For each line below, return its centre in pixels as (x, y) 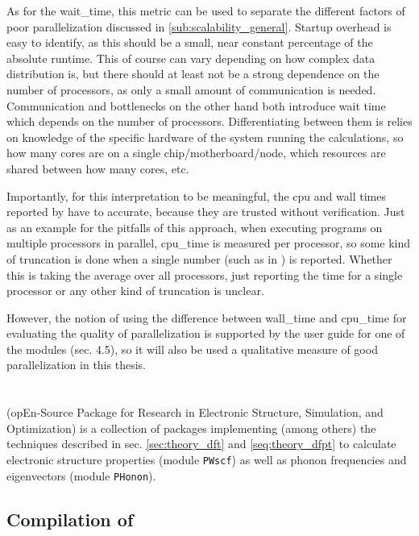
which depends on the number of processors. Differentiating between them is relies (209, 121)
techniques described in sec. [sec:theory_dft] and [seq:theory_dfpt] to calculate (201, 444)
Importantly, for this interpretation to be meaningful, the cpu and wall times (196, 195)
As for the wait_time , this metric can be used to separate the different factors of (206, 10)
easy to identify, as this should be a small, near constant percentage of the (190, 42)
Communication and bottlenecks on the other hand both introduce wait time (196, 105)
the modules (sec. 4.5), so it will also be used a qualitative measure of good (192, 349)
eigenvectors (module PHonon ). (81, 475)
